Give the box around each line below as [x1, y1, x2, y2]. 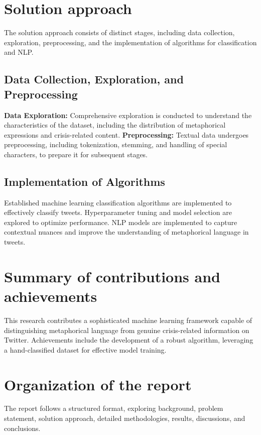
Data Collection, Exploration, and [4, 71, 184, 87]
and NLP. [4, 47, 34, 57]
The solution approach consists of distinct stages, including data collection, [4, 27, 235, 38]
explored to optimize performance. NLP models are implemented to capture [4, 216, 237, 227]
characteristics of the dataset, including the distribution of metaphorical [4, 120, 226, 130]
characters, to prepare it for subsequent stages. [4, 149, 148, 159]
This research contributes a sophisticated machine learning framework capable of [4, 314, 252, 325]
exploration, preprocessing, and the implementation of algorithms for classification [4, 37, 257, 47]
